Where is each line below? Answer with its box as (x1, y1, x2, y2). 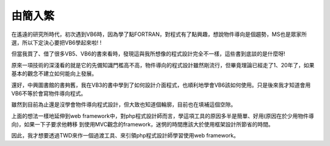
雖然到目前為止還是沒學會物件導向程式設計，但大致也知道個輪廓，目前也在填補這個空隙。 (11, 101, 237, 108)
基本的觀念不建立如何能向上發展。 (11, 70, 97, 78)
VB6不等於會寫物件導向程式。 (11, 89, 87, 97)
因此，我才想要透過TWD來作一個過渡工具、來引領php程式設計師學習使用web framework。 (11, 132, 240, 139)
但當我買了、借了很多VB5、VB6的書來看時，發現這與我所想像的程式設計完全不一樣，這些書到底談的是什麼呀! (11, 50, 285, 57)
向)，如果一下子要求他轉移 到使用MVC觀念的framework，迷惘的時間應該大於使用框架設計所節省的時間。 (11, 121, 274, 128)
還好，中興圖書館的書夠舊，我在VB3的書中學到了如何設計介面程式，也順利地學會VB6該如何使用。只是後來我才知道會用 (11, 81, 311, 89)
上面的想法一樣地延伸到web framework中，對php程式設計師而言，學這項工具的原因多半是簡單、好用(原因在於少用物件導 (11, 112, 314, 119)
